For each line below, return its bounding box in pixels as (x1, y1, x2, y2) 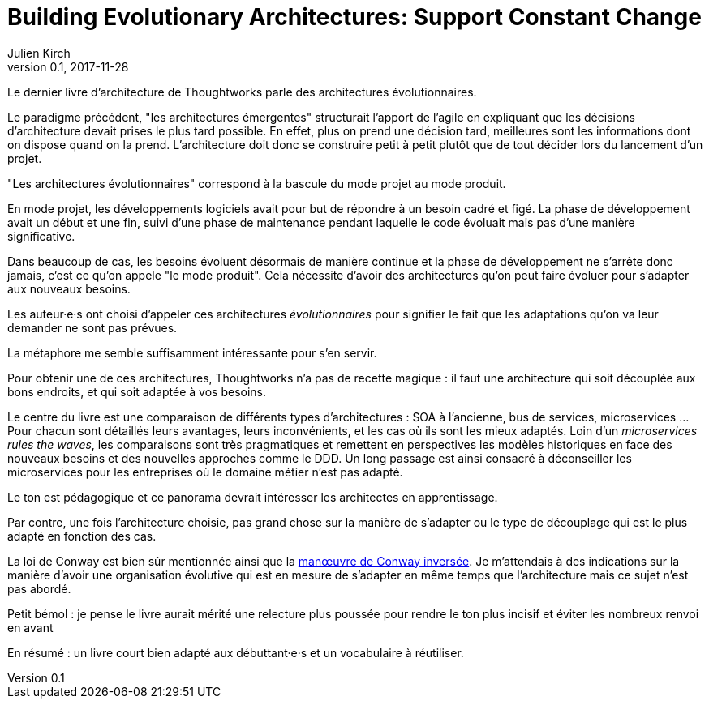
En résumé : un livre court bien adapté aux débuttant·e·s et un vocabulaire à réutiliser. (7, 645, 464, 660)
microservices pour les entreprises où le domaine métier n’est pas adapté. (7, 464, 403, 479)
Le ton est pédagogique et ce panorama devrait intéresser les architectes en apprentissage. (7, 489, 498, 504)
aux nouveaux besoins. (7, 281, 131, 296)
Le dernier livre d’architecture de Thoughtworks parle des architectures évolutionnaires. (7, 84, 477, 99)
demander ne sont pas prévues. (7, 320, 178, 335)
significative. (7, 229, 75, 243)
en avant (7, 620, 54, 634)
